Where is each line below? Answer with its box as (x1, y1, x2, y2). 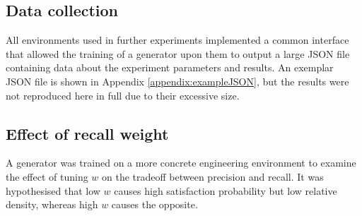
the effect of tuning (6, 169, 88, 184)
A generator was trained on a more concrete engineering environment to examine (6, 155, 356, 170)
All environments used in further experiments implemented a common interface (6, 32, 349, 47)
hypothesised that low (6, 183, 100, 198)
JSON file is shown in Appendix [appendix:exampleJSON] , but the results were (6, 73, 349, 88)
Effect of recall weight (6, 122, 169, 144)
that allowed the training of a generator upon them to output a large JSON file (6, 46, 350, 61)
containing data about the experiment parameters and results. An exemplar (6, 60, 334, 75)
